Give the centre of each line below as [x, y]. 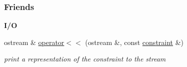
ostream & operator [34, 42]
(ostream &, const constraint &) [134, 42]
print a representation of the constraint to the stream [85, 59]
